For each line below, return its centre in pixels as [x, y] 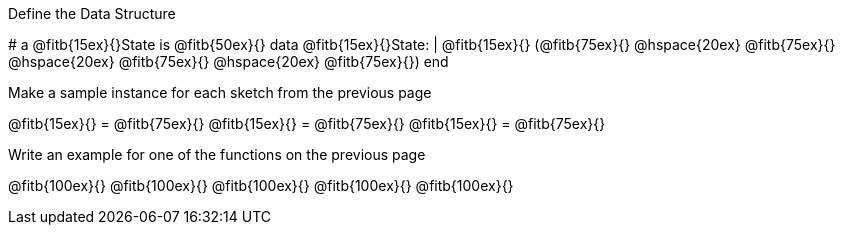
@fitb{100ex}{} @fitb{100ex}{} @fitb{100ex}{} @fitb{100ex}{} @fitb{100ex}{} [261, 185]
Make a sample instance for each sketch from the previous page [220, 92]
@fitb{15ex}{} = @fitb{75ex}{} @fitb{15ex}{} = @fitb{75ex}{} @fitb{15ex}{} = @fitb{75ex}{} [307, 123]
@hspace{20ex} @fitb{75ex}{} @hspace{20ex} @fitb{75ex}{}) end [228, 61]
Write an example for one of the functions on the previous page [217, 154]
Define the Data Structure [92, 13]
